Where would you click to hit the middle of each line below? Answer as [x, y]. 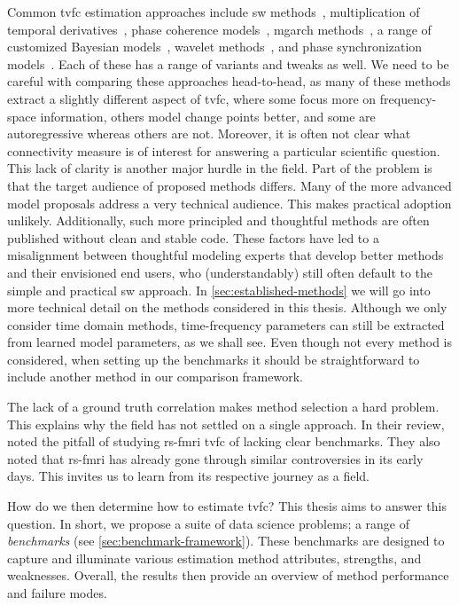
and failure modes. [57, 593]
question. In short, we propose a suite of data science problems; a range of [209, 523]
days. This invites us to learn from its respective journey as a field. [189, 476]
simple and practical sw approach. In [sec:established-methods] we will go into [219, 290]
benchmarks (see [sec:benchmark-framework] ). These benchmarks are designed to [226, 541]
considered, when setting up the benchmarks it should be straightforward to [214, 359]
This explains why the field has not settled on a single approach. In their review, [226, 424]
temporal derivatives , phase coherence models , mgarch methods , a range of [219, 29]
